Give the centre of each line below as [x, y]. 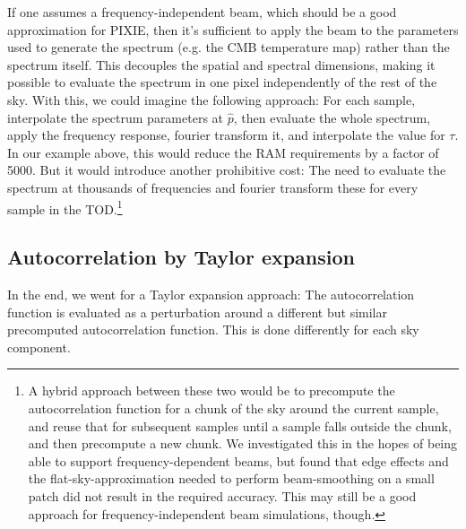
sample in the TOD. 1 [65, 207]
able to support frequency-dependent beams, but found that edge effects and [238, 460]
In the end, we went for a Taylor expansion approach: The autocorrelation [211, 294]
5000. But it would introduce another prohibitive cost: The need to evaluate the [227, 170]
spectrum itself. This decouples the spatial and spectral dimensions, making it [221, 64]
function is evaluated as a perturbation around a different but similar [197, 312]
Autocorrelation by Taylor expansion [181, 257]
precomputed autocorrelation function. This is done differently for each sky [213, 330]
